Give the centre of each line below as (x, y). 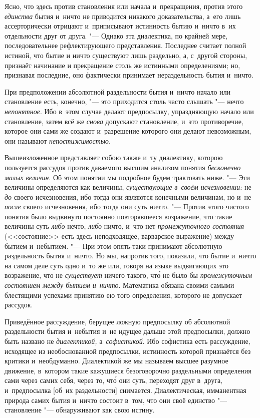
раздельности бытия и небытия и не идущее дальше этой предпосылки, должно (127, 331)
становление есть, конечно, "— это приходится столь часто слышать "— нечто (124, 101)
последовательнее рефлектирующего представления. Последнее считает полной (125, 45)
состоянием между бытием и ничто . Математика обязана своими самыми (119, 285)
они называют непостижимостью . (58, 140)
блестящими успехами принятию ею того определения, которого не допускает (123, 295)
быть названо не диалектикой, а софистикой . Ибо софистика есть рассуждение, (127, 341)
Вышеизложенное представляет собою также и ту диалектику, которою (114, 157)
